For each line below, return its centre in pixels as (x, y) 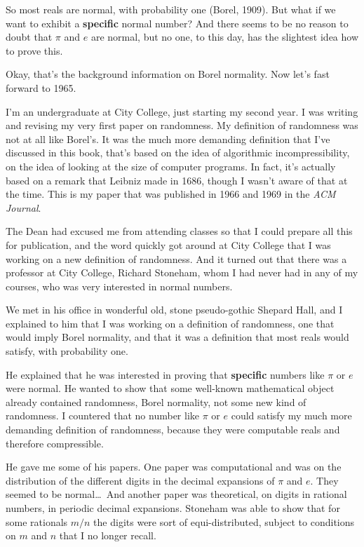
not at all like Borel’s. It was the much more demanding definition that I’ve (168, 139)
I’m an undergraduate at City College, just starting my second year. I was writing (182, 111)
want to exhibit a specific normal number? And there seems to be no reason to (177, 23)
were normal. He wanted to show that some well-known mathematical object (170, 388)
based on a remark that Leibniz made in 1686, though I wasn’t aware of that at (177, 180)
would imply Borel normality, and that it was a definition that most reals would (177, 337)
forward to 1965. (41, 87)
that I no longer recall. (108, 535)
